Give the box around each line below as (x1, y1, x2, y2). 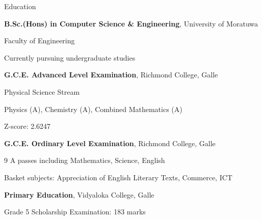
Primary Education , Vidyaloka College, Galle (4, 189, 154, 200)
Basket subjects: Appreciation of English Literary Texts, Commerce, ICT (4, 172, 232, 182)
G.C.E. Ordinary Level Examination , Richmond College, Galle (4, 137, 216, 148)
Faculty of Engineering (4, 35, 75, 46)
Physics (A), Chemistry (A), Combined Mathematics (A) (4, 103, 182, 114)
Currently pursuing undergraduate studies (4, 52, 136, 63)
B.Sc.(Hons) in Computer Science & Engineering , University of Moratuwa (4, 18, 258, 29)
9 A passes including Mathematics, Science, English (4, 155, 165, 166)
